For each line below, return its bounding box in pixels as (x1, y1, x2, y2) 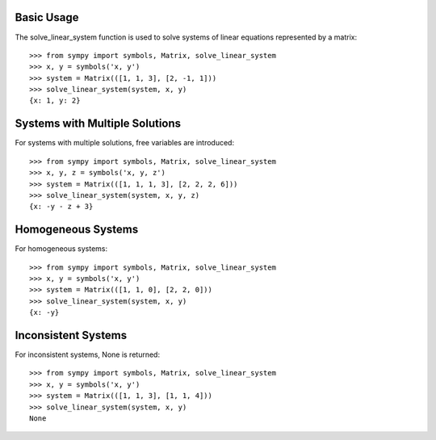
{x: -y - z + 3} (29, 202, 94, 212)
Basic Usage (15, 10, 79, 24)
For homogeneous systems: (15, 244, 108, 254)
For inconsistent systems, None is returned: (15, 350, 161, 359)
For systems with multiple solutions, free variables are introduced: (15, 138, 234, 148)
